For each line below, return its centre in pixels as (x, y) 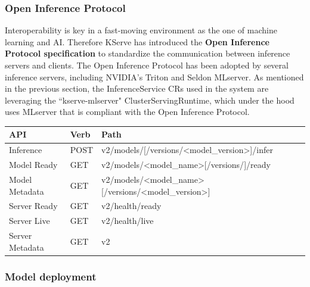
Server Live (30, 221)
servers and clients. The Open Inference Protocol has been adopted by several (147, 65)
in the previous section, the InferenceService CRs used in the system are (137, 88)
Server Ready (33, 206)
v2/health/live (128, 221)
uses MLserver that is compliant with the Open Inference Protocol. (127, 112)
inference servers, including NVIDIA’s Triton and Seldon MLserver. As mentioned (154, 77)
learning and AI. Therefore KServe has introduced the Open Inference (137, 41)
